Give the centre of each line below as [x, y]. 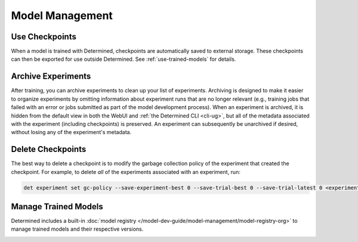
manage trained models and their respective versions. [77, 229]
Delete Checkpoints [49, 149]
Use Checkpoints [44, 37]
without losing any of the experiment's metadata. [71, 132]
